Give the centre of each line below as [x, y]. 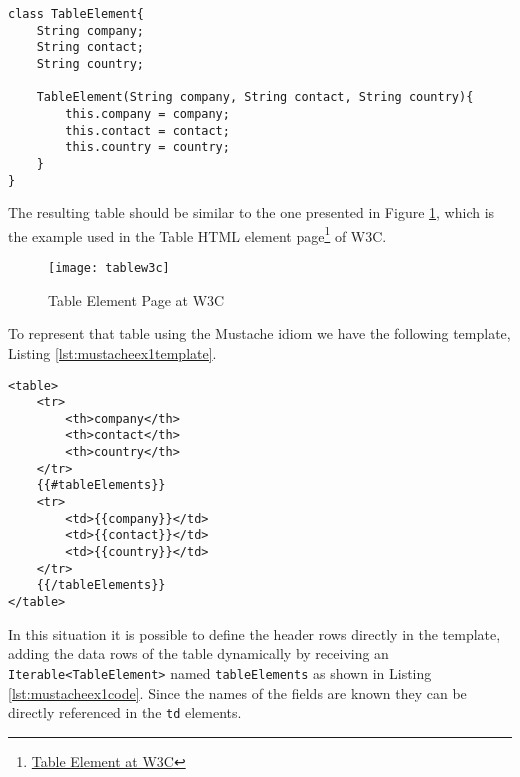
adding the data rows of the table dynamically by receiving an [198, 653]
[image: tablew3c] [109, 268]
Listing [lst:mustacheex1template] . [112, 352]
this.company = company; [147, 113]
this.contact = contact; [147, 130]
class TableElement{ [76, 14]
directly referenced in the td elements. [125, 712]
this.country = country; [147, 147]
